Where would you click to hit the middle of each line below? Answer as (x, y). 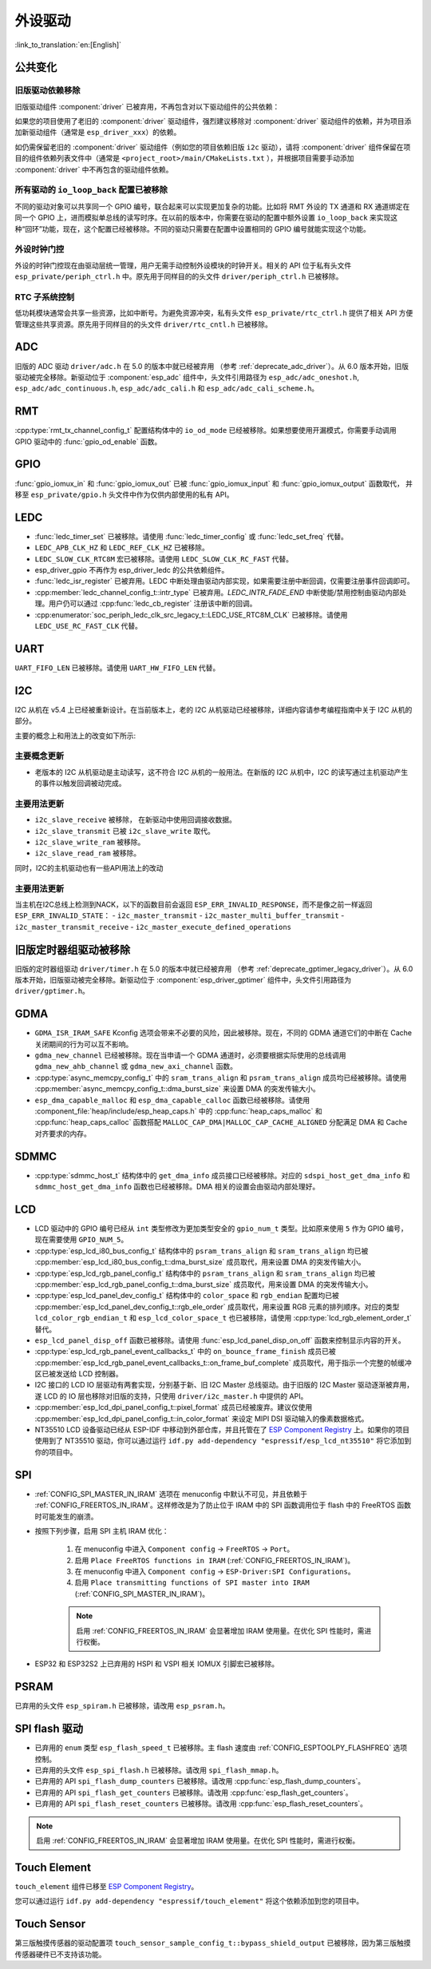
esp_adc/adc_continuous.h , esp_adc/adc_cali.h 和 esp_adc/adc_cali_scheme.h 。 (167, 388)
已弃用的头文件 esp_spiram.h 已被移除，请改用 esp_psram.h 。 (122, 1706)
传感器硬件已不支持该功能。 (60, 1954)
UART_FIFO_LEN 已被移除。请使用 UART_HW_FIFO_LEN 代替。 (117, 668)
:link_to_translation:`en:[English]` (68, 45)
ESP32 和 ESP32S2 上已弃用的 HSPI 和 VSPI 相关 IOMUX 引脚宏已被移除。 (157, 1664)
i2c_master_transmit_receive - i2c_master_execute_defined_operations (153, 927)
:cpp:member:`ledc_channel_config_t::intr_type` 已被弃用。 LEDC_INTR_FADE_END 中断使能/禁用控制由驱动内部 (217, 592)
